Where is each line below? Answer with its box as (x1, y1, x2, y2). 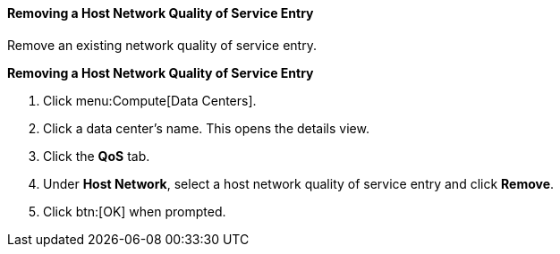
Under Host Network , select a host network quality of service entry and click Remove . (43, 175, 555, 191)
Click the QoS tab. (43, 148, 150, 164)
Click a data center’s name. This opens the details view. (43, 120, 369, 136)
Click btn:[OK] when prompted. (43, 203, 226, 219)
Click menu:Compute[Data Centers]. (43, 92, 257, 108)
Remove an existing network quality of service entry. (7, 37, 317, 53)
